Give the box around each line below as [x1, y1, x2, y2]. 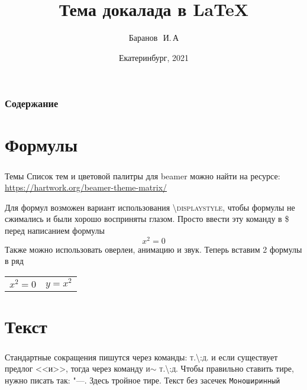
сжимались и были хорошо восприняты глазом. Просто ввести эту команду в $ [5, 212, 289, 225]
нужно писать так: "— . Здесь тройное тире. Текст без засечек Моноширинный [5, 374, 280, 386]
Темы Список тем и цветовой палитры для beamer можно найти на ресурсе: [5, 169, 280, 182]
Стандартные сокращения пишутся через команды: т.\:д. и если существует [5, 350, 278, 363]
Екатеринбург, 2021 [118, 51, 189, 63]
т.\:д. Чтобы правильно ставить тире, [159, 362, 294, 375]
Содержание [5, 96, 59, 111]
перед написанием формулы [5, 224, 105, 236]
